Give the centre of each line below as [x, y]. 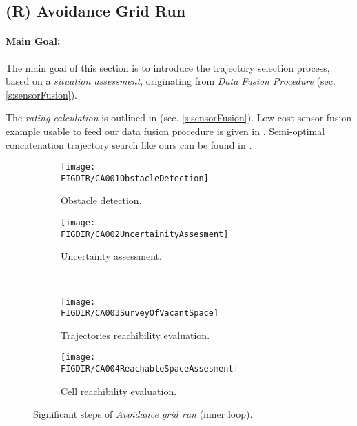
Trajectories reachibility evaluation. [135, 335]
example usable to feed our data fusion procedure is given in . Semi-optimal [165, 131]
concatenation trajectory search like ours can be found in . [129, 144]
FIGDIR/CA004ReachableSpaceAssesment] [150, 369]
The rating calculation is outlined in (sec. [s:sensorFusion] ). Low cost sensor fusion [179, 118]
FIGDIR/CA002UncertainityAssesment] [145, 234]
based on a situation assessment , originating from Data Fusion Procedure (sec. [171, 81]
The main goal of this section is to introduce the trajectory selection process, [168, 67]
